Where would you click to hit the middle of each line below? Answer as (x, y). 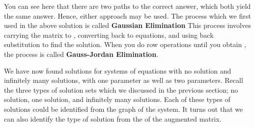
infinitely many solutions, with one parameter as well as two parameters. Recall (124, 80)
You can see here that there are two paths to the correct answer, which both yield (127, 6)
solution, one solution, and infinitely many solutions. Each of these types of (117, 99)
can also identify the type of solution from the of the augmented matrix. (113, 118)
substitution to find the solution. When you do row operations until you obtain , (125, 44)
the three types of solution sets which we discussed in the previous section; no (121, 89)
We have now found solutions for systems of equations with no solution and (118, 70)
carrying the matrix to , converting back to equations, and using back (109, 35)
